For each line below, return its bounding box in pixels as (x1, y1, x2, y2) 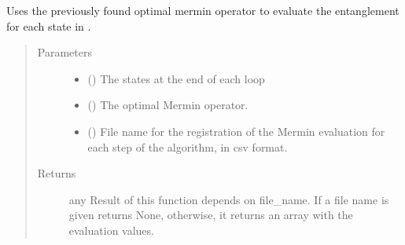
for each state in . (6, 17, 91, 34)
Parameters (37, 44, 92, 60)
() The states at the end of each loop (87, 70, 265, 86)
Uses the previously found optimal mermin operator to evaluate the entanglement (6, 2, 399, 18)
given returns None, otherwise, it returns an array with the (68, 207, 353, 223)
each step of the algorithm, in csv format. (87, 138, 288, 155)
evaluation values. (68, 221, 154, 238)
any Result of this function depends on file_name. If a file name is (68, 191, 389, 207)
